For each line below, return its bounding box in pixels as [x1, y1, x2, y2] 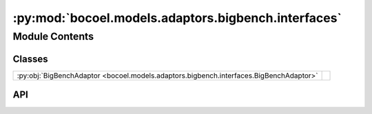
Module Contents [12, 30, 94, 43]
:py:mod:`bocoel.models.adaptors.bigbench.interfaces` [12, 10, 342, 25]
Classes [12, 53, 48, 65]
